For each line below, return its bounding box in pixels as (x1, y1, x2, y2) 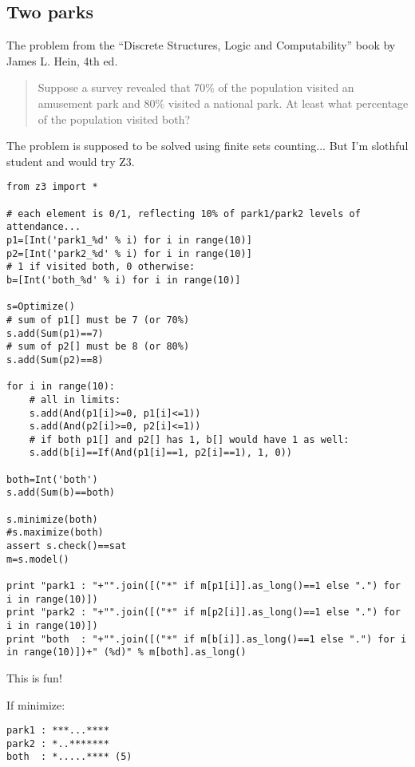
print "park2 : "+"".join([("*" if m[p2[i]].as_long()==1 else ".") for (6, 607, 401, 619)
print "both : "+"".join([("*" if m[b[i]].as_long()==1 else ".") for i (6, 633, 407, 645)
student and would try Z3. (6, 152, 135, 169)
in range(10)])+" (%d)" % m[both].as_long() (6, 646, 247, 658)
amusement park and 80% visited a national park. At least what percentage (38, 94, 409, 111)
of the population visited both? (38, 110, 191, 127)
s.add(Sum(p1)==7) (6, 327, 104, 339)
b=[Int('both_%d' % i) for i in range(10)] (6, 274, 241, 286)
